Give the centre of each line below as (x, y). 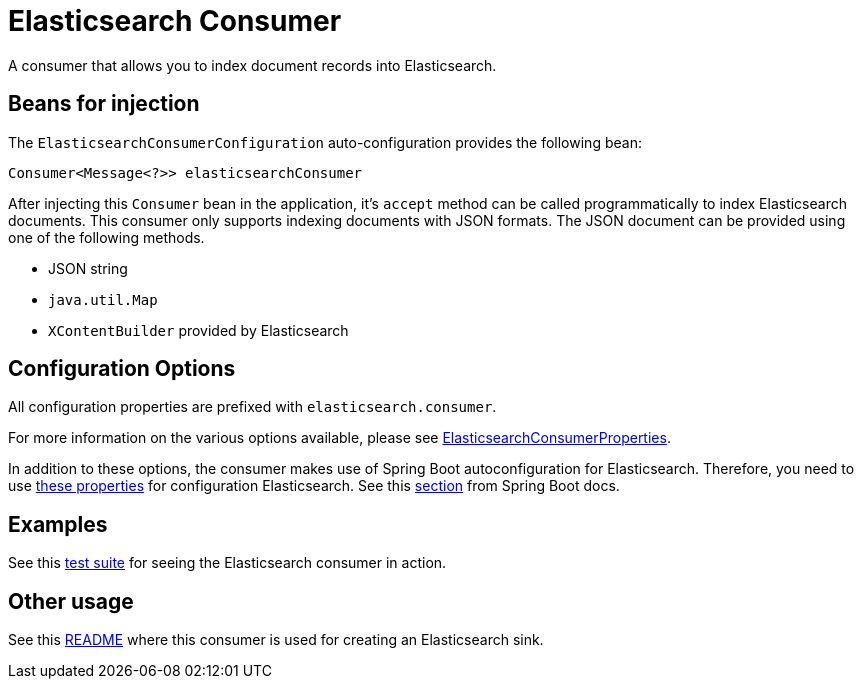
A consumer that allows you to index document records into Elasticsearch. (252, 65)
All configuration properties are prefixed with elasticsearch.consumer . (252, 407)
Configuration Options (122, 369)
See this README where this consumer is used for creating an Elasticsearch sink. (276, 640)
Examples (58, 524)
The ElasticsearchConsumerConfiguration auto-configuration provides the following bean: (325, 142)
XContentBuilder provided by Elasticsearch (198, 330)
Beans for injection (104, 104)
